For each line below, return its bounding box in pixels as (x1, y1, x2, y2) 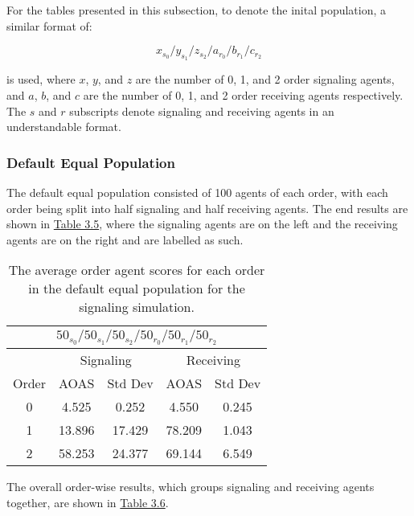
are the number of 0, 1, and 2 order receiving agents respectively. (83, 86, 404, 103)
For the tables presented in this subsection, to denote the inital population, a (6, 2, 387, 18)
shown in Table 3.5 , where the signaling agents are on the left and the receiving (6, 215, 398, 232)
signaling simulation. (79, 297, 195, 317)
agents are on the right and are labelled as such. (6, 231, 244, 248)
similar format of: (6, 17, 92, 34)
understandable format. (6, 118, 121, 135)
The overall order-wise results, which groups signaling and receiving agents (6, 478, 375, 495)
